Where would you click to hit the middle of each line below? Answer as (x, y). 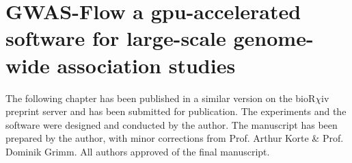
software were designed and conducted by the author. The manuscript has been (172, 124)
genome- (273, 38)
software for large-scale (116, 38)
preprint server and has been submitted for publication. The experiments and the (176, 111)
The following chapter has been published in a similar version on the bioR (161, 98)
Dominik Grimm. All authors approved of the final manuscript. (138, 151)
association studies (146, 65)
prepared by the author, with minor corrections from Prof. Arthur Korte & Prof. (175, 138)
